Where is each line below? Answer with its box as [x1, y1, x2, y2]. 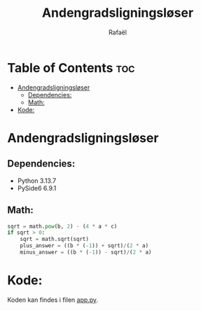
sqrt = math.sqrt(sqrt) [20, 236, 90, 243]
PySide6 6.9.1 [17, 184, 57, 192]
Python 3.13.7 [17, 177, 57, 185]
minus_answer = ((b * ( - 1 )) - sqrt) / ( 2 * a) [20, 249, 152, 256]
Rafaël [108, 28, 127, 36]
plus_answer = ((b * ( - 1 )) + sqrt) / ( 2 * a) [20, 242, 149, 249]
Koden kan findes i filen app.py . [7, 296, 99, 304]
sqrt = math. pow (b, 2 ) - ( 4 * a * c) [7, 223, 118, 230]
